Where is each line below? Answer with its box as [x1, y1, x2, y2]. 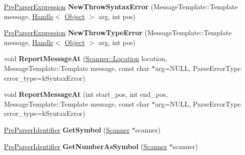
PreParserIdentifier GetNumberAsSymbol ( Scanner [4, 141, 167, 151]
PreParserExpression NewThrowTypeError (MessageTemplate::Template [4, 27, 232, 38]
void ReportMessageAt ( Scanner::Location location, [4, 53, 167, 64]
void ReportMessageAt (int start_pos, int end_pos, [4, 89, 168, 99]
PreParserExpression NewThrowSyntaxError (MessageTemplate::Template [4, 1, 238, 11]
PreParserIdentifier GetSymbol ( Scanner [4, 124, 130, 134]
